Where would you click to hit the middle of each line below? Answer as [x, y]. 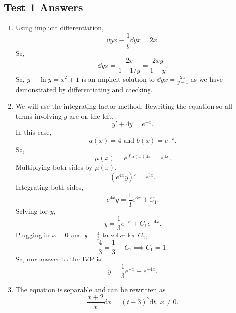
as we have [207, 79]
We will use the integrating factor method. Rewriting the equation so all [124, 106]
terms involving [39, 116]
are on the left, [92, 116]
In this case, [33, 132]
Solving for [32, 211]
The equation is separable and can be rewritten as [90, 289]
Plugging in [33, 235]
